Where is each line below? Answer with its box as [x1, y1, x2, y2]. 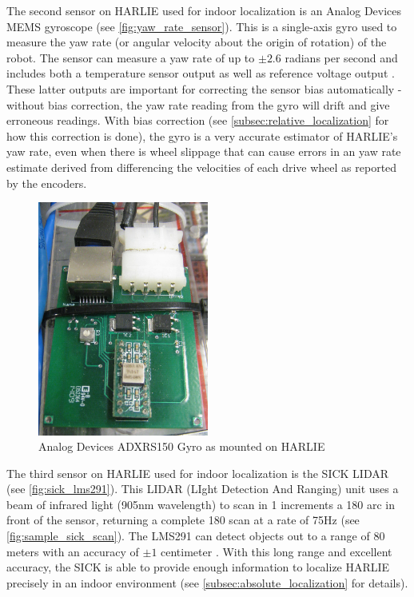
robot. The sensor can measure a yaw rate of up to [6, 49, 255, 66]
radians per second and [285, 49, 398, 66]
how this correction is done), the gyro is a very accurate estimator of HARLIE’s [6, 127, 398, 144]
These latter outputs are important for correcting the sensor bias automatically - [6, 80, 402, 97]
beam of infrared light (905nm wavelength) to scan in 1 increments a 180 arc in [6, 496, 396, 512]
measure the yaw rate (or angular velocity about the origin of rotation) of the [6, 34, 387, 50]
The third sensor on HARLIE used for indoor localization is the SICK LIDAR [6, 464, 389, 481]
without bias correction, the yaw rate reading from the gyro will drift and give [6, 96, 390, 113]
